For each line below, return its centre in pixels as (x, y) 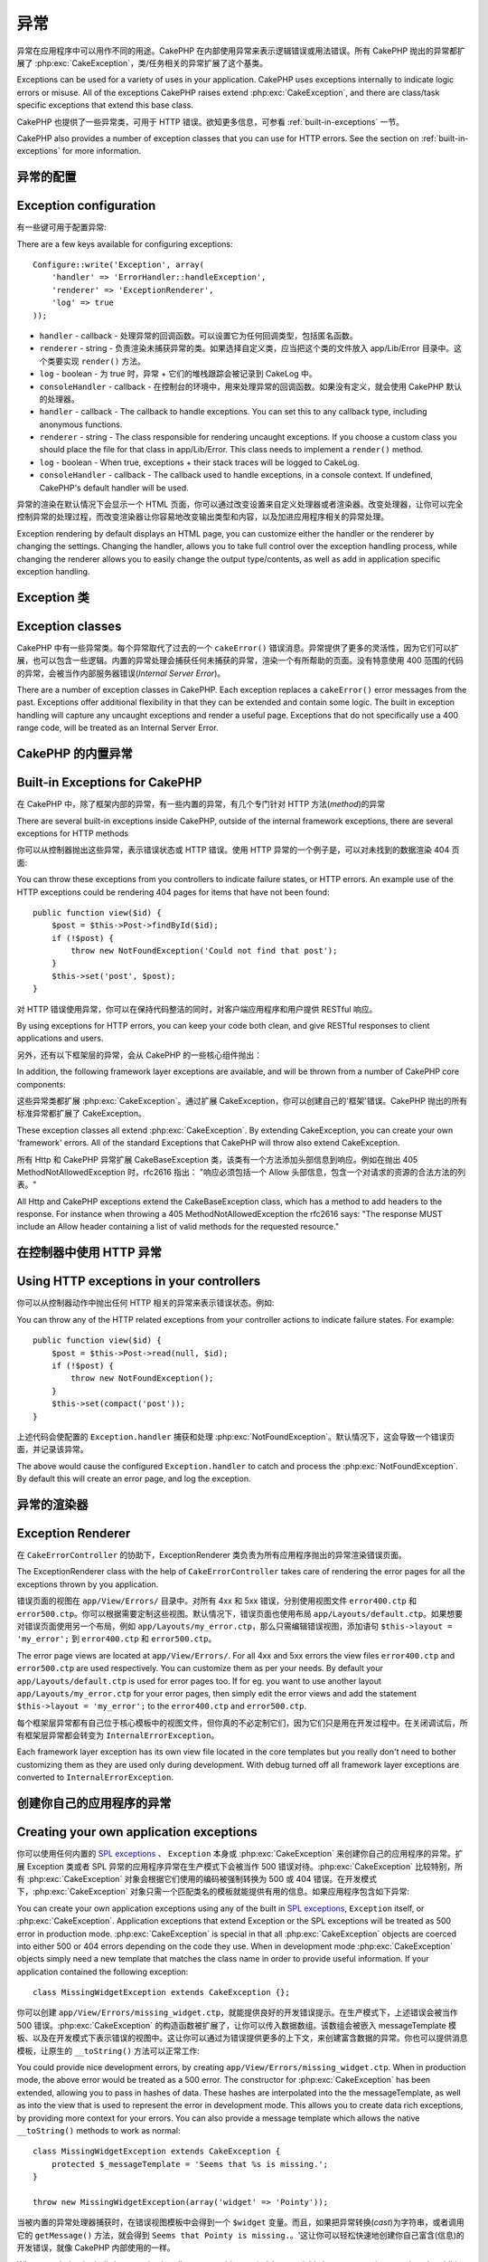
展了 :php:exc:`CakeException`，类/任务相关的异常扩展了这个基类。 (142, 62)
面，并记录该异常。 (52, 1449)
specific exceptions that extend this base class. (105, 105)
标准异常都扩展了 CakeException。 (81, 1114)
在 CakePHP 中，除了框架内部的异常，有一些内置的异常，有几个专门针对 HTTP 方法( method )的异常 (201, 804)
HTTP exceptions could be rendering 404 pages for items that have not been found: (173, 892)
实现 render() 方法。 (104, 361)
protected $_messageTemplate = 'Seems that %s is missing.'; (190, 2164)
